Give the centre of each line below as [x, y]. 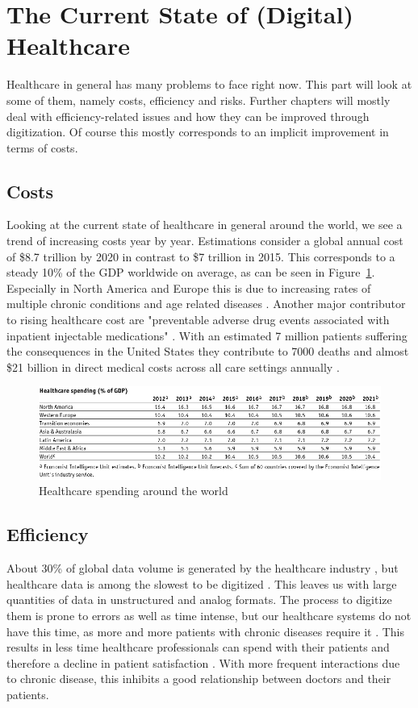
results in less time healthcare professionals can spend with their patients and [198, 647]
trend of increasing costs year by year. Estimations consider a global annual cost [205, 241]
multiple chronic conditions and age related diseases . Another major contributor [206, 304]
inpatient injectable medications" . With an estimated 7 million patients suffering [207, 335]
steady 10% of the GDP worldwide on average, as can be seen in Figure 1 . [191, 272]
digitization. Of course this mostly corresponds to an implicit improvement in [198, 132]
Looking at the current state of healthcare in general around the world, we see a [205, 225]
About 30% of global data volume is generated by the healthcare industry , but [203, 568]
